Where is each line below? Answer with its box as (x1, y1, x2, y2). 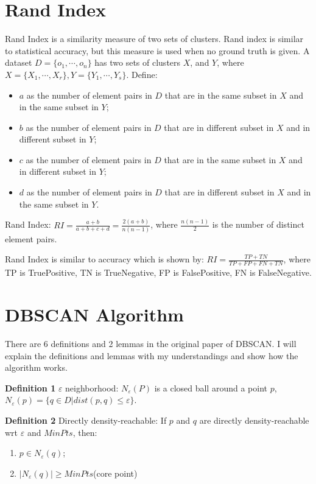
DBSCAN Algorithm (5, 302, 184, 327)
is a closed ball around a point (154, 381, 267, 394)
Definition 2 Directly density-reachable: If (5, 413, 167, 426)
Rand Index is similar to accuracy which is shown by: (5, 253, 204, 265)
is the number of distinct (212, 218, 304, 231)
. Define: (126, 68, 158, 80)
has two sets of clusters (94, 56, 181, 69)
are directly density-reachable (199, 413, 309, 426)
